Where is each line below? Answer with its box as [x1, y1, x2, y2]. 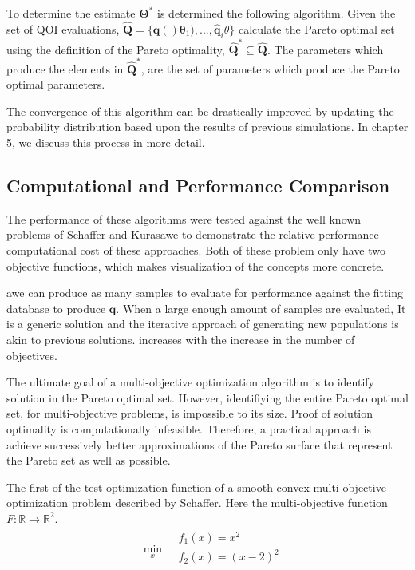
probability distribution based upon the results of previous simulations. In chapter [6, 118, 409, 135]
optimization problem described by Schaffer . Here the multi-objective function [6, 494, 388, 511]
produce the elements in [6, 60, 124, 77]
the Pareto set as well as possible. [6, 452, 171, 469]
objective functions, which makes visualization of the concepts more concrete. [6, 257, 385, 274]
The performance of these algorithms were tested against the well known [6, 210, 362, 227]
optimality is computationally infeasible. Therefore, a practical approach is [6, 420, 371, 437]
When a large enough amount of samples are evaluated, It [122, 299, 406, 316]
